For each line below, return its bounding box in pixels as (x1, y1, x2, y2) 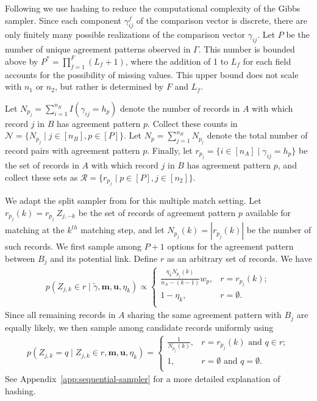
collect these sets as (5, 170, 78, 183)
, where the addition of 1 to (125, 54, 229, 67)
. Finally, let (147, 143, 193, 156)
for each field (243, 54, 291, 67)
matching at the (5, 223, 65, 236)
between (5, 251, 35, 264)
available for (245, 206, 291, 219)
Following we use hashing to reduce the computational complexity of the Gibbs (5, 2, 301, 14)
